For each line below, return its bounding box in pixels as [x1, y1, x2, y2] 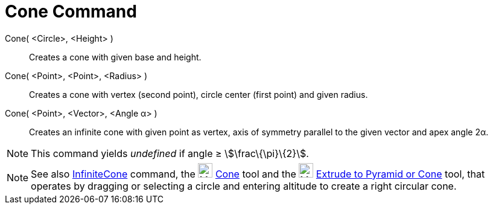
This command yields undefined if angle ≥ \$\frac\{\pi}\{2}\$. [31, 147, 309, 159]
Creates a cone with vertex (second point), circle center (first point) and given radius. [29, 89, 368, 100]
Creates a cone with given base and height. [29, 51, 202, 62]
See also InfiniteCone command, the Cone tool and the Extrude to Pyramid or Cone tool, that [31, 167, 485, 180]
